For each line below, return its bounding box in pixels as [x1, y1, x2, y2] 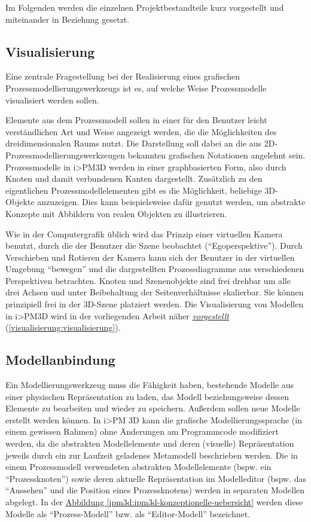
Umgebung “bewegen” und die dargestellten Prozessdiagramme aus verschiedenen [5, 262, 304, 275]
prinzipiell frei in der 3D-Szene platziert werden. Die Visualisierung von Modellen [5, 298, 304, 310]
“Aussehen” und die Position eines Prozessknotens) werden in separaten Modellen [5, 484, 305, 496]
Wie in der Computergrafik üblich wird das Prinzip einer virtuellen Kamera [5, 227, 283, 240]
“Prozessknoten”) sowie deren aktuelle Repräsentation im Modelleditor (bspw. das [5, 472, 307, 484]
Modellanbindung [5, 350, 115, 369]
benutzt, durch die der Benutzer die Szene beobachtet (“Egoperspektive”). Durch [5, 239, 303, 252]
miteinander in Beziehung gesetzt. [5, 13, 130, 25]
